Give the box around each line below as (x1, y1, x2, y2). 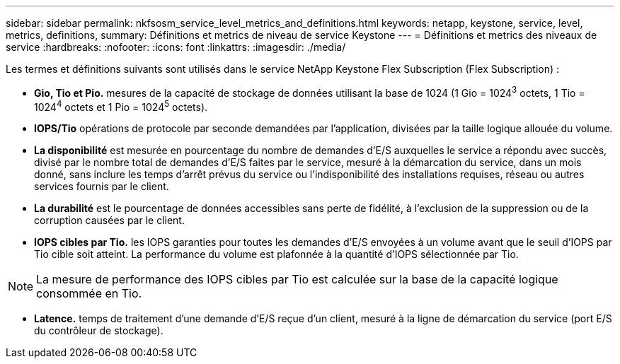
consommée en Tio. (36, 286, 142, 301)
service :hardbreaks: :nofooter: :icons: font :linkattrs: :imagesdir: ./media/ (6, 41, 346, 53)
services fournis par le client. (34, 180, 169, 193)
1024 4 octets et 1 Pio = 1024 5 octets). (34, 98, 208, 113)
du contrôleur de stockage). (34, 324, 163, 337)
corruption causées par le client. (34, 214, 185, 227)
